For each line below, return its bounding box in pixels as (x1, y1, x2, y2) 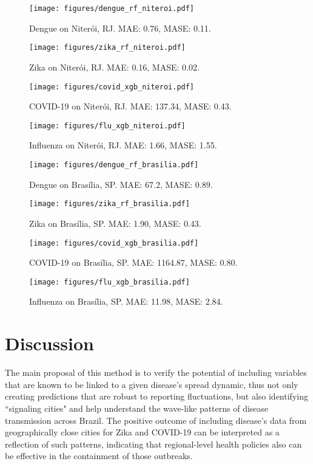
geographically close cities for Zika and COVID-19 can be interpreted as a (5, 426, 280, 438)
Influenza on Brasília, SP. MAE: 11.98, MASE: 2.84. (29, 295, 223, 308)
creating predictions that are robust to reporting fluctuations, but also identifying (5, 390, 308, 403)
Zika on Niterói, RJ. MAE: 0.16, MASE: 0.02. (29, 60, 200, 73)
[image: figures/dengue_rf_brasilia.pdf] (29, 161, 199, 169)
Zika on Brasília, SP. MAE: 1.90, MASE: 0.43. (29, 216, 201, 229)
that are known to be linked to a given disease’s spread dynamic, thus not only (5, 378, 298, 390)
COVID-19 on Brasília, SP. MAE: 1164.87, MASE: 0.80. (29, 256, 238, 269)
